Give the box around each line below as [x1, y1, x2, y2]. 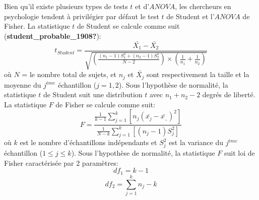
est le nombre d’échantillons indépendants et [20, 137, 157, 148]
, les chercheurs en [175, 1, 231, 11]
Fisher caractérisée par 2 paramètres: [4, 157, 118, 168]
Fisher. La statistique [4, 21, 70, 31]
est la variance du [169, 137, 223, 148]
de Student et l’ [166, 11, 215, 21]
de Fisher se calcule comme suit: [55, 99, 155, 109]
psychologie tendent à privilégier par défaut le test [4, 11, 159, 21]
